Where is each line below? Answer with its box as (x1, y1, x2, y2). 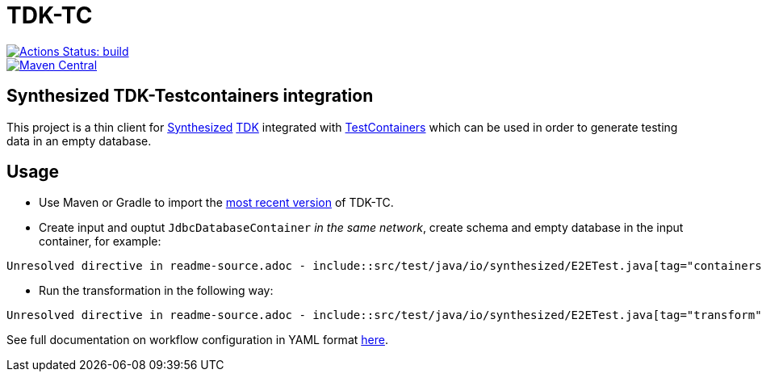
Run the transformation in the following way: (39, 283, 274, 298)
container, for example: (39, 234, 161, 249)
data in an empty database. (6, 133, 152, 148)
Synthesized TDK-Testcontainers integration (6, 86, 374, 107)
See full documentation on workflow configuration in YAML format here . (6, 333, 388, 347)
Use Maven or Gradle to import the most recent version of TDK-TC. (39, 195, 394, 210)
